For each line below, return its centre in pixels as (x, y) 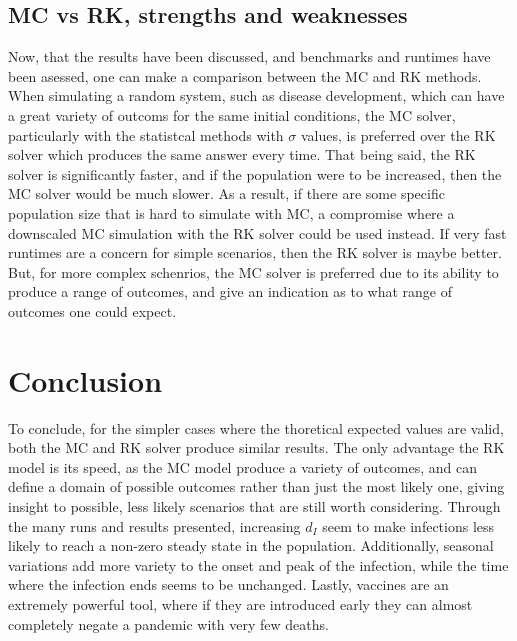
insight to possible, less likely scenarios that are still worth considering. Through (254, 506)
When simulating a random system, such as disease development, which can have (256, 95)
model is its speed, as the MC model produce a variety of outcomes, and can (243, 466)
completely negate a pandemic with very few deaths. (168, 623)
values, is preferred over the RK (398, 134)
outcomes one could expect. (92, 310)
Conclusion (85, 379)
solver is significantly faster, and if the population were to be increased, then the (255, 173)
